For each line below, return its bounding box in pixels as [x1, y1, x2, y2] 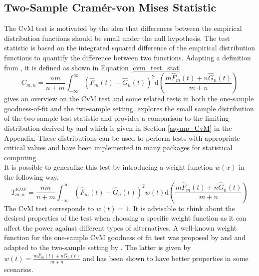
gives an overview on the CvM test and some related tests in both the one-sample [4, 93, 254, 104]
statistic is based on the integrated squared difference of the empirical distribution [4, 42, 256, 53]
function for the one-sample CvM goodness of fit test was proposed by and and [4, 232, 246, 243]
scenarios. [4, 264, 33, 275]
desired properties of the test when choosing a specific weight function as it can [4, 213, 247, 223]
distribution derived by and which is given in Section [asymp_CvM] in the [4, 122, 232, 133]
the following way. [4, 171, 59, 182]
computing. [4, 152, 38, 162]
